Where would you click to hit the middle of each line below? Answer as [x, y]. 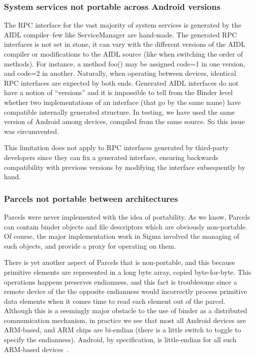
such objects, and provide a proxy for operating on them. [90, 245]
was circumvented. [32, 131]
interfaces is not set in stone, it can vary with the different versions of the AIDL [125, 44]
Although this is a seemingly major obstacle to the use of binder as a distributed [126, 310]
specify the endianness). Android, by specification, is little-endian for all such [120, 340]
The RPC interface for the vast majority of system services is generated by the [123, 25]
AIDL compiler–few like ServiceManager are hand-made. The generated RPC [121, 34]
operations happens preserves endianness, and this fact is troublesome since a [121, 281]
